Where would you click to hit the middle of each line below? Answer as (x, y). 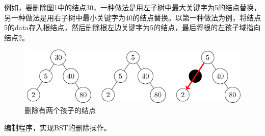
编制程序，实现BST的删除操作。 (58, 127)
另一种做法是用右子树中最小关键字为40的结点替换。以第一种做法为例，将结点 (132, 17)
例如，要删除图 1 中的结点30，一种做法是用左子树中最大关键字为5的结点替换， (132, 7)
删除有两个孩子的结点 (60, 110)
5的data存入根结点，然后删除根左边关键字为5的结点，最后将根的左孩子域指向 (132, 27)
